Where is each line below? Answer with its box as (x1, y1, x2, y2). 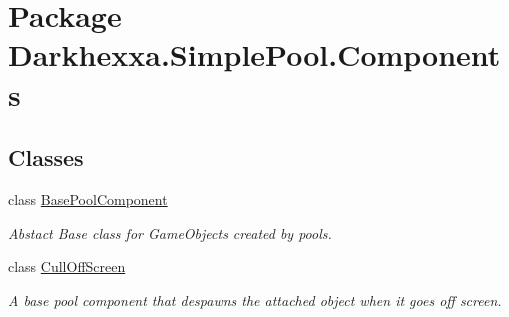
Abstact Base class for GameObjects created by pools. (8, 222, 332, 243)
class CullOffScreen (8, 256, 126, 277)
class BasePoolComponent (8, 188, 168, 209)
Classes (8, 142, 84, 173)
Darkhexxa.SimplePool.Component (8, 34, 501, 75)
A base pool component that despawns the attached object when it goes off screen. (8, 289, 502, 310)
